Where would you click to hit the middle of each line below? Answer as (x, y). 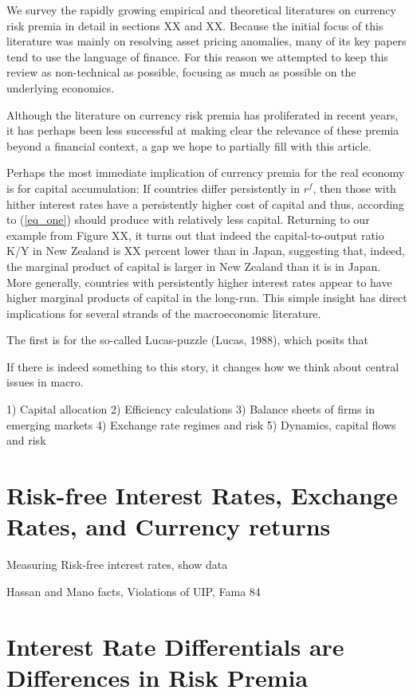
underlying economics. (61, 87)
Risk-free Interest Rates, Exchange (202, 495)
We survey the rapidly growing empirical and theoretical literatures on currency (201, 10)
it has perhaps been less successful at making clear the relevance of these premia (203, 130)
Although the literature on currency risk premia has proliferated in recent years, (203, 114)
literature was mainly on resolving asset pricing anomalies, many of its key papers (206, 41)
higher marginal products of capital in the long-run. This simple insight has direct (207, 298)
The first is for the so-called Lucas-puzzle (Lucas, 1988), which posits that (188, 340)
